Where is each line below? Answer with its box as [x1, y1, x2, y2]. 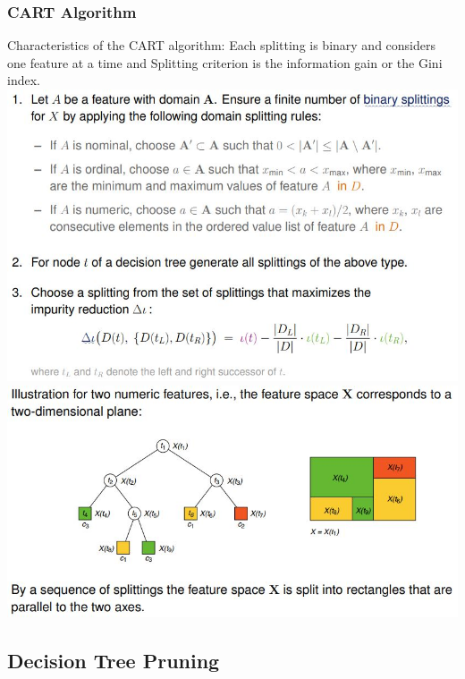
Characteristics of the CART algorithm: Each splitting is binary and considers [7, 36, 436, 55]
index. [7, 71, 40, 89]
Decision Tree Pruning [7, 646, 220, 674]
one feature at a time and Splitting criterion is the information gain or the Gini [7, 53, 443, 72]
